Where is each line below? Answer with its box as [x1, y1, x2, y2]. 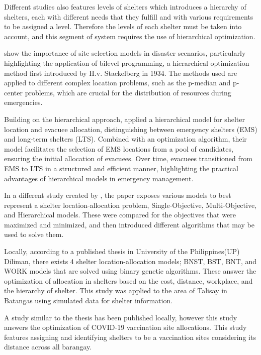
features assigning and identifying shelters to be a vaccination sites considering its [4, 331, 256, 342]
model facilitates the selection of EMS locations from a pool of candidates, [4, 143, 233, 154]
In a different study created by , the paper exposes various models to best [4, 190, 231, 200]
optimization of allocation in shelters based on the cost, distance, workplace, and [4, 275, 253, 286]
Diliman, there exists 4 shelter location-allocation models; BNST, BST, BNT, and [4, 256, 257, 266]
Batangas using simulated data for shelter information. [4, 295, 173, 306]
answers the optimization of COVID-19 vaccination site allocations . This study [4, 322, 247, 332]
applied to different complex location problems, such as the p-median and [4, 77, 231, 88]
